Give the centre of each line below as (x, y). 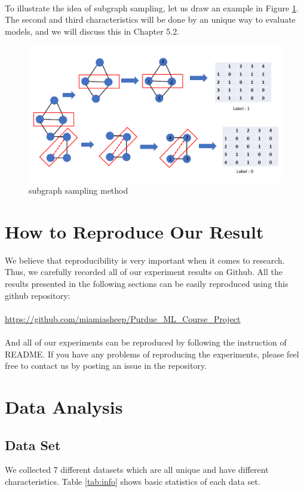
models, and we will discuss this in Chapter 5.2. (92, 31)
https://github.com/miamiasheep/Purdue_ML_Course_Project (123, 318)
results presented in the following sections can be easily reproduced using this (147, 284)
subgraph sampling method (79, 190)
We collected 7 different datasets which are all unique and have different (137, 470)
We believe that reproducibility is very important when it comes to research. (145, 260)
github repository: (38, 295)
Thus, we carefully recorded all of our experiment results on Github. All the (144, 272)
